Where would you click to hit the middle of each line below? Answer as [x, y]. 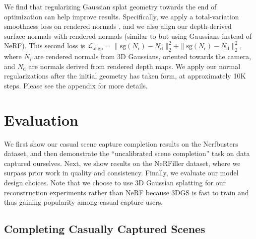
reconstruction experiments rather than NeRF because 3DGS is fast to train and [127, 192]
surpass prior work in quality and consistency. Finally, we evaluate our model [121, 173]
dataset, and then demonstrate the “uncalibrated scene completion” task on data [127, 153]
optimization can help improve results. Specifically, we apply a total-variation [122, 16]
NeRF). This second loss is [45, 45]
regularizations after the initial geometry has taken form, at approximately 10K [125, 76]
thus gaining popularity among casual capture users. [84, 202]
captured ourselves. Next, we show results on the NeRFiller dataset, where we [122, 163]
